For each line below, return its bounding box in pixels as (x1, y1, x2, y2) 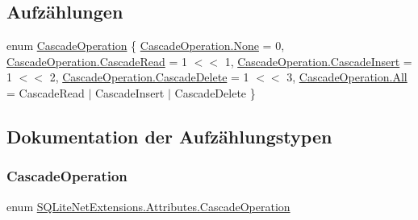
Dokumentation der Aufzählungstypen (6, 123, 332, 148)
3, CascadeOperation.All (286, 68, 408, 85)
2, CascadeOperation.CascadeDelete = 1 (49, 68, 249, 85)
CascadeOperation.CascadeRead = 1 (6, 52, 187, 69)
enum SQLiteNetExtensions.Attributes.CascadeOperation (6, 197, 291, 214)
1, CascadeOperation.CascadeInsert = (224, 52, 412, 69)
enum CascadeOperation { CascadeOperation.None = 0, (6, 37, 285, 54)
